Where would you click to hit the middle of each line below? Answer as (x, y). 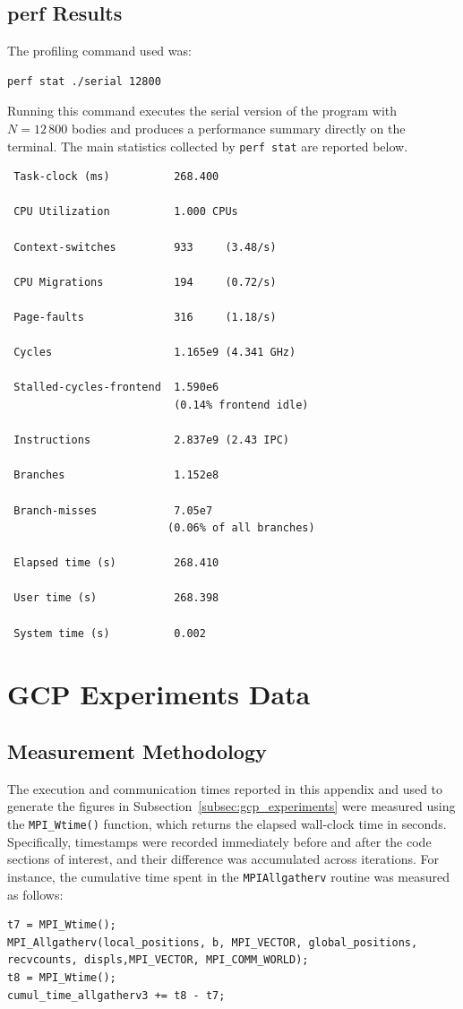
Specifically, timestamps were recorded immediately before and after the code (219, 841)
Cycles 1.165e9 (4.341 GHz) (155, 353)
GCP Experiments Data (159, 694)
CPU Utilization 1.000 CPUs (126, 212)
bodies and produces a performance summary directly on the (238, 128)
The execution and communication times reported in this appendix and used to (225, 788)
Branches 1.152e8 (116, 475)
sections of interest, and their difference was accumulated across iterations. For (223, 859)
